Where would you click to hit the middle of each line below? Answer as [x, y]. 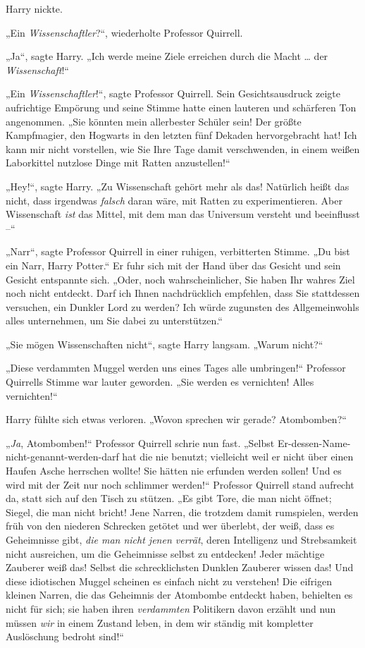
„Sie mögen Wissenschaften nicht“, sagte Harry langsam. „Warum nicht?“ [165, 344]
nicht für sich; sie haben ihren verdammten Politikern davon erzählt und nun [171, 608]
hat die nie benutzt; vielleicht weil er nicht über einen [238, 457]
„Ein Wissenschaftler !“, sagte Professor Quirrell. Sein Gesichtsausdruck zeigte [173, 93]
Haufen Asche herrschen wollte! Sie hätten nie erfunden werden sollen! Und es [174, 471]
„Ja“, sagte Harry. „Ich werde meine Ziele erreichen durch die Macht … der [167, 56]
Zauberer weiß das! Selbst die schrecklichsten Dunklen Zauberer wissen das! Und [180, 567]
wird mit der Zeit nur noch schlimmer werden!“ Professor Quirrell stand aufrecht [180, 484]
